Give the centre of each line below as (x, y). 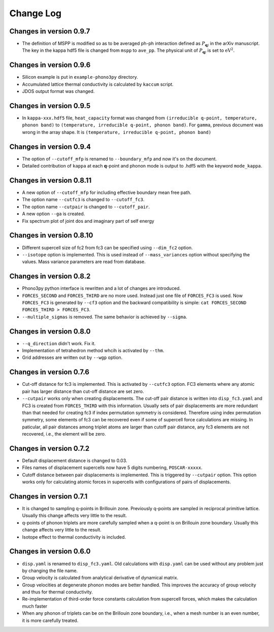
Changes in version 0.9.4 (50, 146)
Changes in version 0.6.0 (50, 552)
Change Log (36, 13)
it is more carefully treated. (50, 620)
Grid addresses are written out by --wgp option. (72, 357)
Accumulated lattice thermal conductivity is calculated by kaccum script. (98, 84)
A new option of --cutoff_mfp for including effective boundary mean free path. (107, 192)
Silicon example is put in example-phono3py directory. (80, 77)
